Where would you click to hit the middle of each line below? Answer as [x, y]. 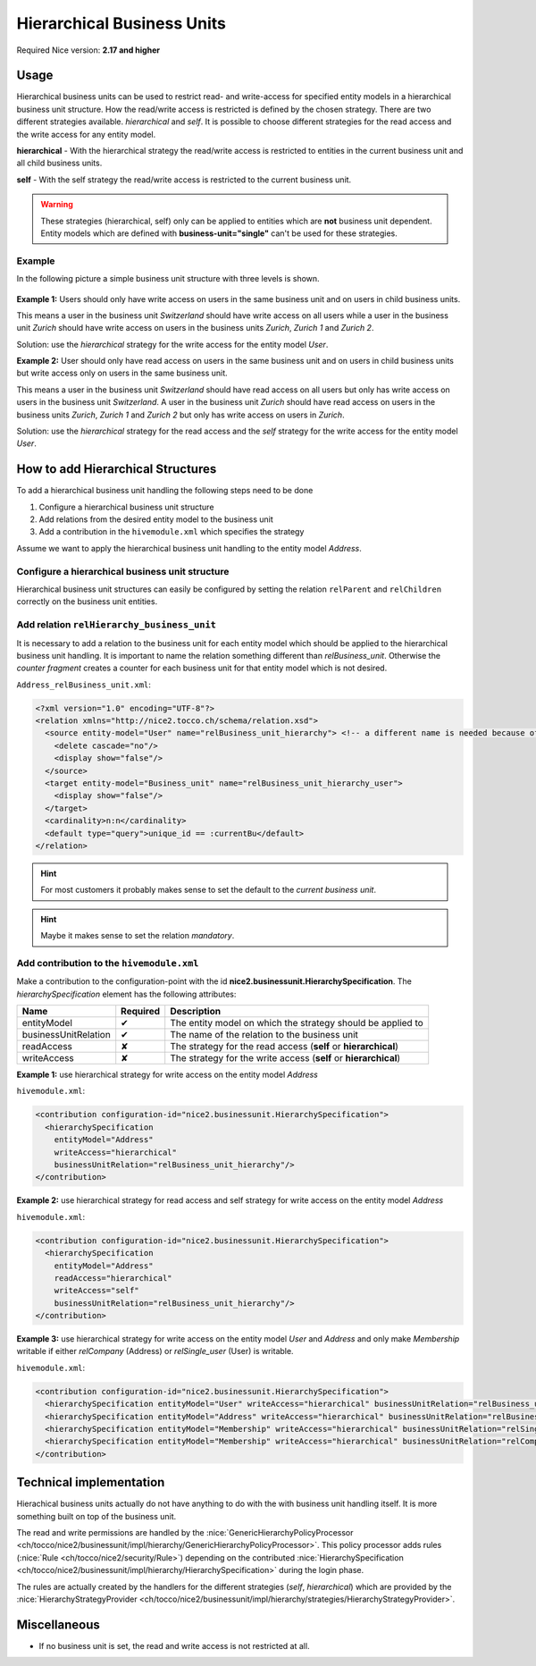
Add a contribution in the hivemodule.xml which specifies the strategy [172, 532]
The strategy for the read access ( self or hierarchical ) [285, 1047]
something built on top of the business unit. [96, 1516]
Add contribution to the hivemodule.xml [108, 963]
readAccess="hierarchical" [113, 1278]
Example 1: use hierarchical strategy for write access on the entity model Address [167, 1075]
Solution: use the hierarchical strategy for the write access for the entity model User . [172, 344]
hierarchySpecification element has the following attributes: [126, 994]
